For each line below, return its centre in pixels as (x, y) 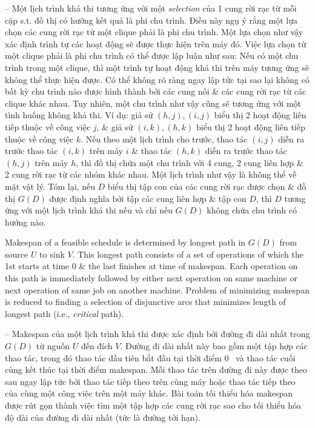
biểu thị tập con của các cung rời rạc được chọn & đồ (207, 186)
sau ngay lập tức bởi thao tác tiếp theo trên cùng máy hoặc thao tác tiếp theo (150, 381)
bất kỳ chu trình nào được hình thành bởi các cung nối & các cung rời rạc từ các (156, 91)
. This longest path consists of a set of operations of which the (188, 254)
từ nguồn (53, 346)
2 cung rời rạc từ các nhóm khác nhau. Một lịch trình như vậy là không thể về (151, 174)
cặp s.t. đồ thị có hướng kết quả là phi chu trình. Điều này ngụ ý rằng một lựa (151, 20)
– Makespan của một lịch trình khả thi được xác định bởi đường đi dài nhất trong (157, 334)
